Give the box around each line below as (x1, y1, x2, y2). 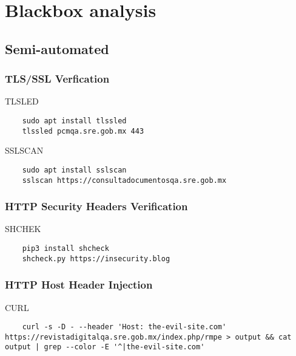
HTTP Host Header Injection (5, 277, 153, 292)
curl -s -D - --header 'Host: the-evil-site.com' (22, 323, 227, 332)
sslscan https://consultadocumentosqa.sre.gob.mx (22, 176, 227, 185)
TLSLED (5, 95, 39, 108)
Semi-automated (5, 39, 109, 58)
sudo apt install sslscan (22, 165, 127, 174)
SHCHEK (5, 222, 41, 235)
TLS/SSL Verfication (5, 71, 110, 86)
